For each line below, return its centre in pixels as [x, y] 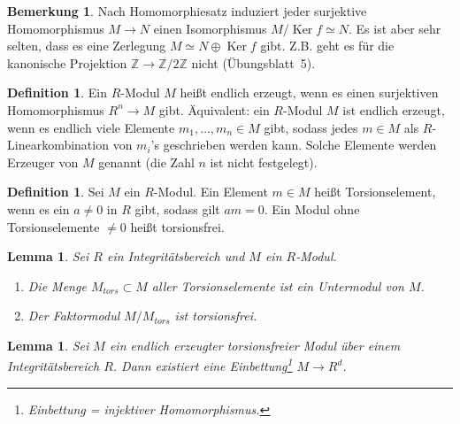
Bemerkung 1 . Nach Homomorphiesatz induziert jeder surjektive [187, 11]
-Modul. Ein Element [211, 192]
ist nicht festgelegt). [264, 162]
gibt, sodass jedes [311, 127]
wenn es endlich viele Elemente [91, 127]
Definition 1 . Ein [57, 93]
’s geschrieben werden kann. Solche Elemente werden [294, 145]
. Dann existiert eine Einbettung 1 [203, 365]
